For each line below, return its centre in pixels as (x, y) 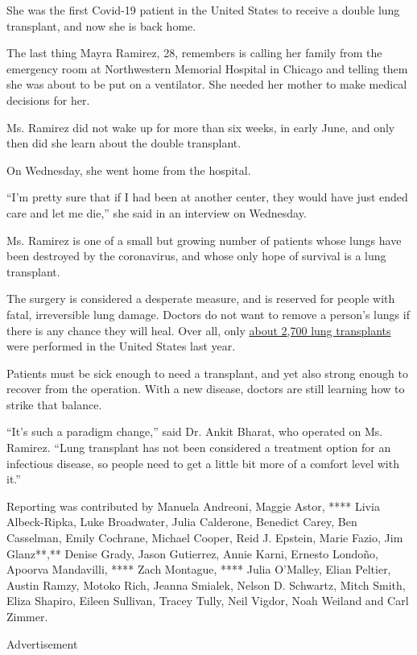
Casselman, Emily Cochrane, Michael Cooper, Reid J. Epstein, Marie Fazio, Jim (205, 538)
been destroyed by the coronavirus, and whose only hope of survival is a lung (196, 256)
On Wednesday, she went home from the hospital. (129, 170)
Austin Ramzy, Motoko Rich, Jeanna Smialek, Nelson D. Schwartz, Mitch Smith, (206, 585)
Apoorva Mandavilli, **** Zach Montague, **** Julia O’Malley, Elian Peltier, (199, 569)
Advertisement (42, 643)
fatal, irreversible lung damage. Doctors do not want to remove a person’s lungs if (208, 314)
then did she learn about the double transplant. (124, 143)
